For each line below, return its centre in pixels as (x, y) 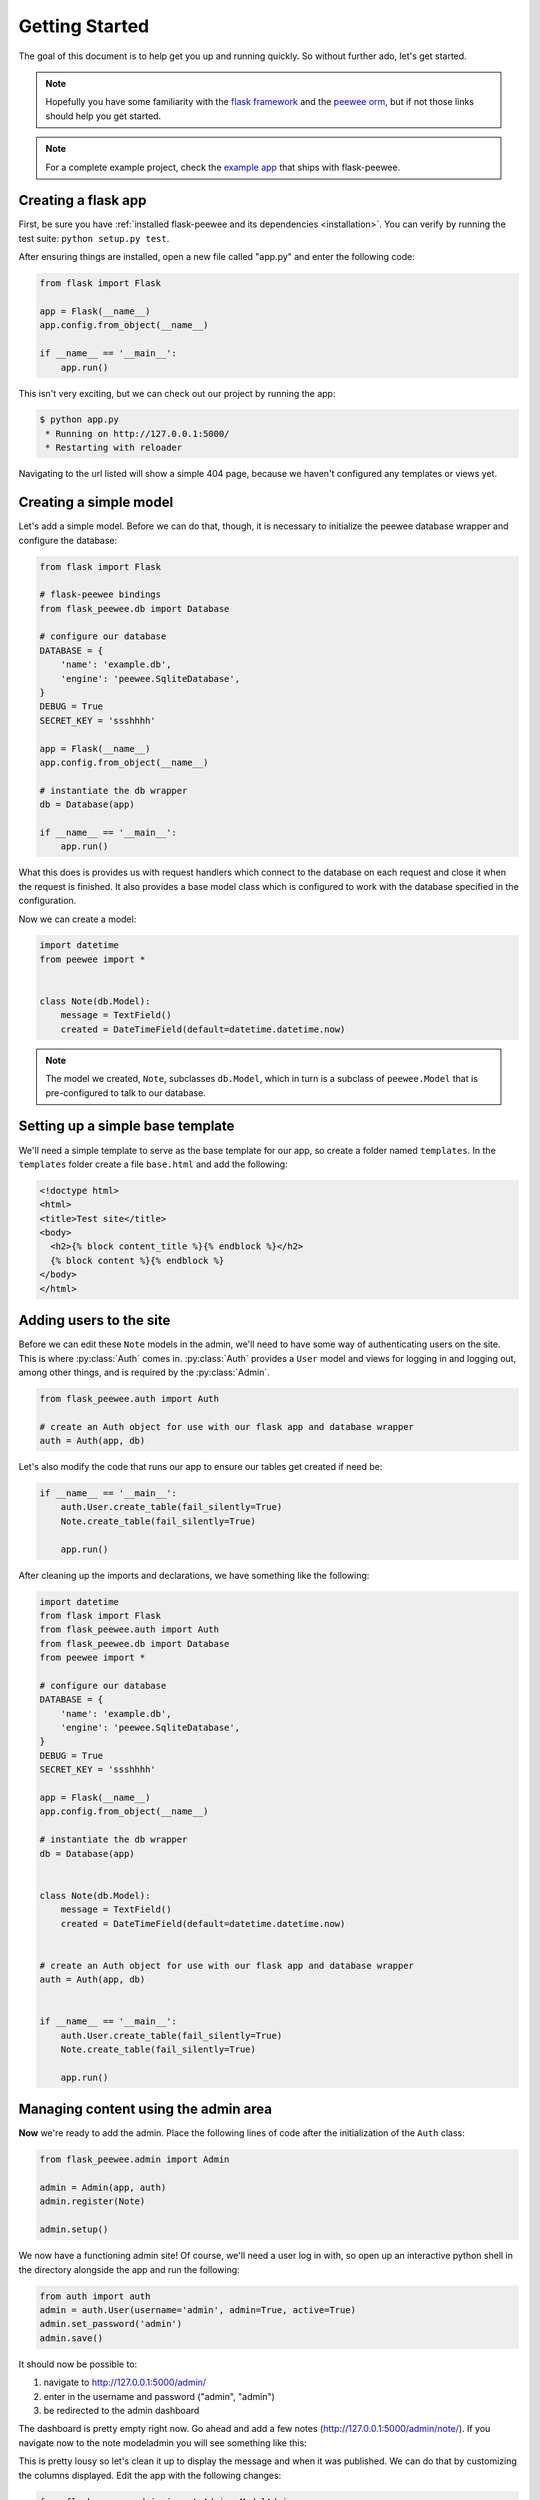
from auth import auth (95, 2296)
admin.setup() (74, 2229)
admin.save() (71, 2338)
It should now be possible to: (78, 2364)
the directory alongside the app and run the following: (129, 2269)
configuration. (47, 901)
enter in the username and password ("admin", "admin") (159, 2396)
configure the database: (68, 540)
